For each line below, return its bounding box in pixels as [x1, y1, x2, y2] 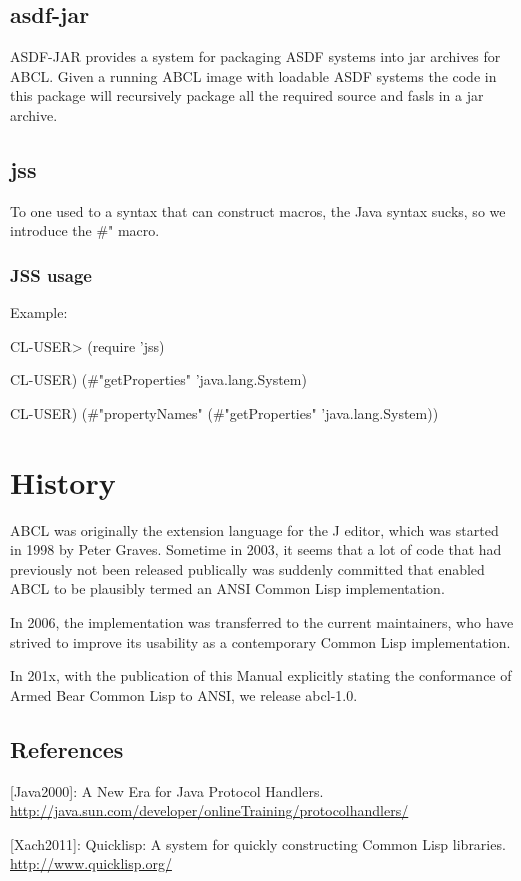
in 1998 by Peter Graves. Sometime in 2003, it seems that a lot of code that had [10, 539, 502, 560]
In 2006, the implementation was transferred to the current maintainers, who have [10, 612, 514, 633]
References [10, 733, 124, 764]
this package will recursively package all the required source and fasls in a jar [10, 85, 484, 106]
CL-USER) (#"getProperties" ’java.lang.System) [10, 369, 307, 390]
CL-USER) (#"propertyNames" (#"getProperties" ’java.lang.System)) [10, 402, 439, 423]
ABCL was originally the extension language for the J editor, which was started [10, 519, 499, 540]
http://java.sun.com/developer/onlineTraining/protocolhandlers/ [10, 800, 409, 821]
